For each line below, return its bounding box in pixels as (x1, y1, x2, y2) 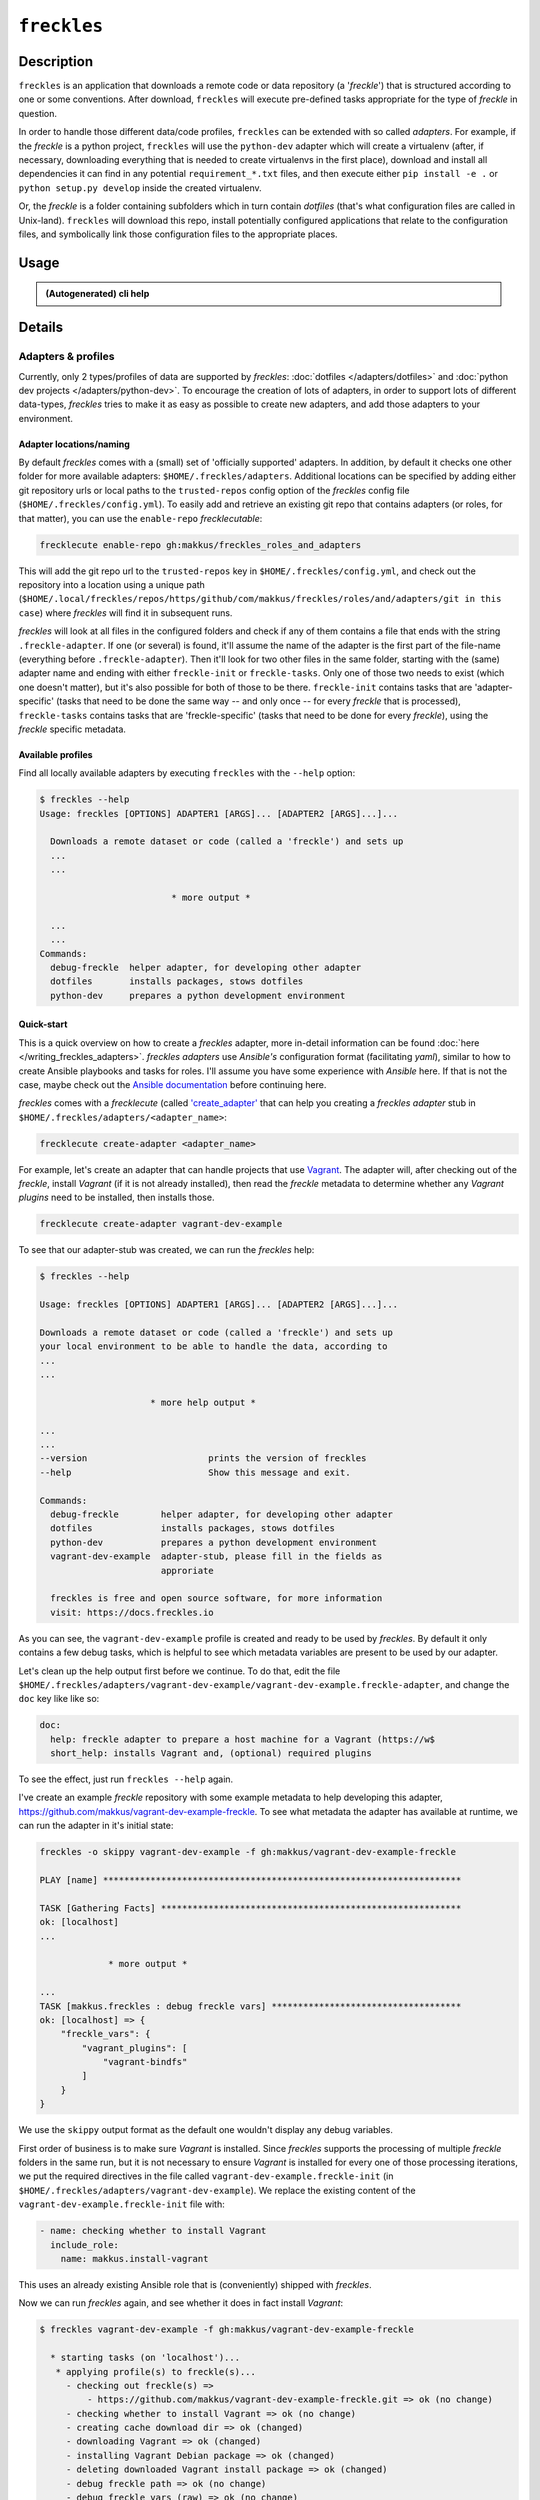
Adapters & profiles (18, 350, 115, 364)
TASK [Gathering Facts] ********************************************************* (39, 1902, 462, 1914)
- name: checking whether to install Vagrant (39, 2225, 267, 2237)
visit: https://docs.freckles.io (50, 1606, 214, 1618)
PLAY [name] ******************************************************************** (39, 1875, 462, 1886)
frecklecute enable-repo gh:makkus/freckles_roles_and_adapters (39, 539, 362, 550)
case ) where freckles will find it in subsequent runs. (18, 606, 233, 619)
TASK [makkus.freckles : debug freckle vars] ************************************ (39, 2000, 462, 2012)
